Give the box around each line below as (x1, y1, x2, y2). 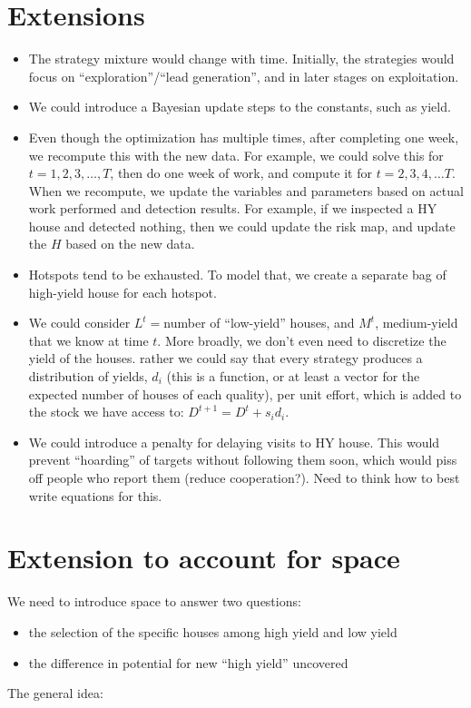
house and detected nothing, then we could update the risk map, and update (28, 216, 456, 235)
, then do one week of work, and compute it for (110, 163, 372, 182)
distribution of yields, (28, 367, 148, 386)
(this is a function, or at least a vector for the (166, 367, 420, 386)
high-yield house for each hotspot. (28, 282, 217, 301)
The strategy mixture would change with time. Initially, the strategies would (28, 49, 455, 68)
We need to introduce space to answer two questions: (7, 592, 301, 611)
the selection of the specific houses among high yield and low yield (28, 622, 397, 641)
